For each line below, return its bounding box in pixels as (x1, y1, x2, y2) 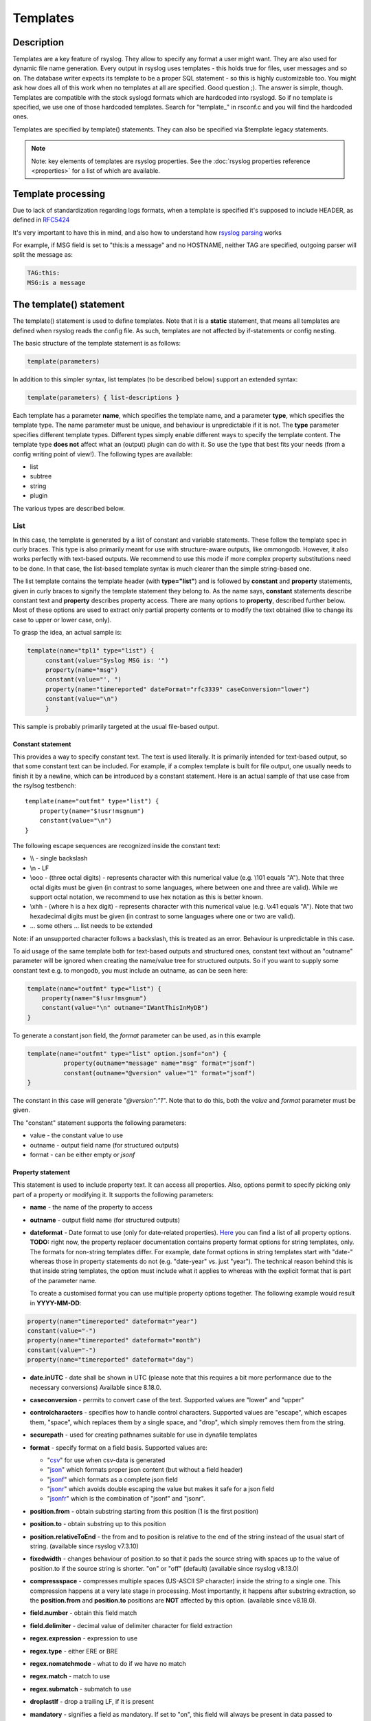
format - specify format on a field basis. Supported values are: (30, 1443, 207, 1452)
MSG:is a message (27, 279, 86, 286)
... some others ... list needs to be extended (30, 922, 153, 930)
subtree (30, 472, 52, 481)
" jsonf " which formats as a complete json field (47, 1475, 178, 1484)
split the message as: (12, 251, 74, 259)
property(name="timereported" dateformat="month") (27, 1336, 202, 1344)
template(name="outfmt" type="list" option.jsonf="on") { (27, 1050, 227, 1057)
